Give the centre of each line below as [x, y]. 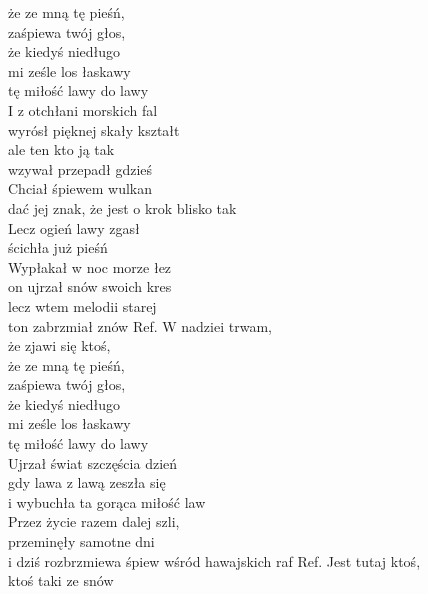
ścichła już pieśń [58, 247]
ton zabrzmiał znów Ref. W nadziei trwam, [140, 325]
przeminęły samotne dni [81, 541]
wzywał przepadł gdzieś [80, 168]
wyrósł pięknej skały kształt [94, 129]
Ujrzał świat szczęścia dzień [93, 462]
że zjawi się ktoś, [59, 345]
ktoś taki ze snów [61, 580]
